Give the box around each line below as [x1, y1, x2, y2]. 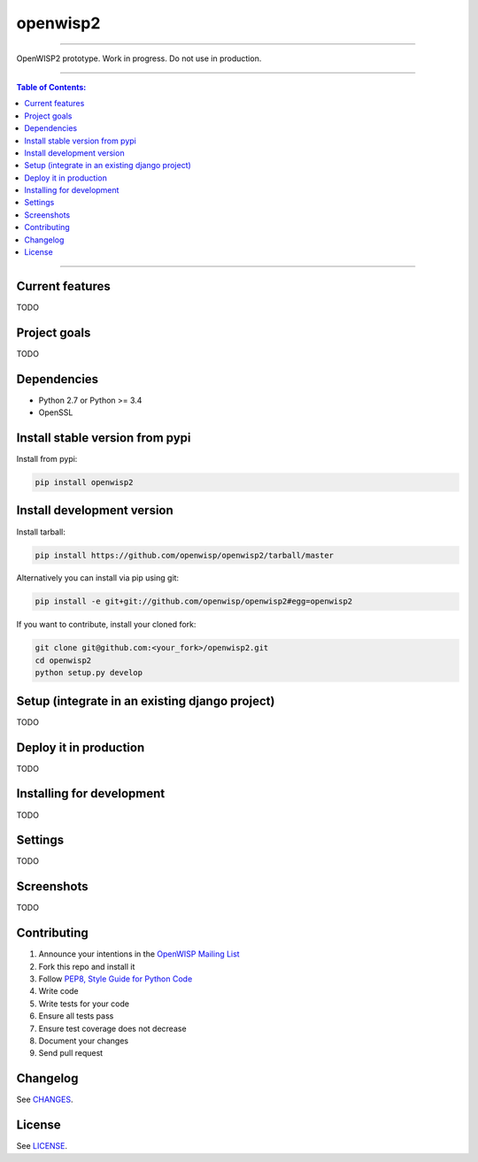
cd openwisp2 [35, 655, 92, 666]
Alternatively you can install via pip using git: [16, 573, 180, 583]
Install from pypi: [16, 454, 78, 465]
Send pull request [38, 1048, 104, 1058]
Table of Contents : [16, 81, 87, 92]
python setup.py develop [35, 668, 143, 678]
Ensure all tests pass [38, 1011, 114, 1021]
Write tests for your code [38, 998, 130, 1009]
